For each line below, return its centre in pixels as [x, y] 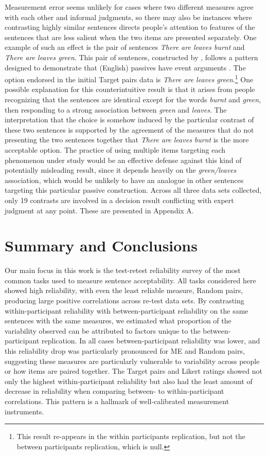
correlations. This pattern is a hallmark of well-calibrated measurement [117, 401]
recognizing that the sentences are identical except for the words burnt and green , [133, 99]
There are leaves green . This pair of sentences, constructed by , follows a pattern [131, 57]
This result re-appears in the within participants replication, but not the [131, 436]
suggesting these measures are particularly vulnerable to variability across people [132, 361]
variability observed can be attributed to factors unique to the [103, 330]
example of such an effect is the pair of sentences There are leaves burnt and [125, 47]
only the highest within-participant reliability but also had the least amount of [129, 381]
